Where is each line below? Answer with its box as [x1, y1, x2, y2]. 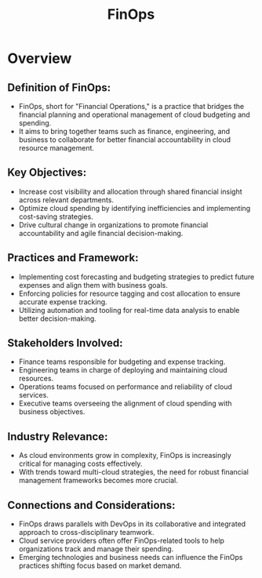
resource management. [18, 144, 95, 152]
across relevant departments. [18, 194, 115, 205]
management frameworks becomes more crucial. [18, 476, 178, 485]
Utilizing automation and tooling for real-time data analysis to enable [18, 305, 240, 314]
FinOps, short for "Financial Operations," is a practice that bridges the [18, 102, 245, 111]
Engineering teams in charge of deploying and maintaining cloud [18, 365, 228, 375]
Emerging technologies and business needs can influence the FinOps [18, 553, 243, 562]
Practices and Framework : [7, 251, 139, 264]
